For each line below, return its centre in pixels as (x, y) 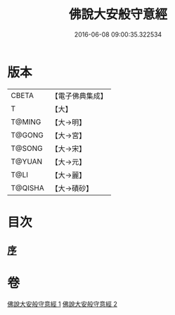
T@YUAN (27, 161)
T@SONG (27, 148)
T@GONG (27, 135)
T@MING (26, 122)
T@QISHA (27, 187)
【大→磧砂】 (72, 188)
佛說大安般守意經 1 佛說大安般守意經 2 (63, 304)
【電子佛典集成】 (79, 96)
